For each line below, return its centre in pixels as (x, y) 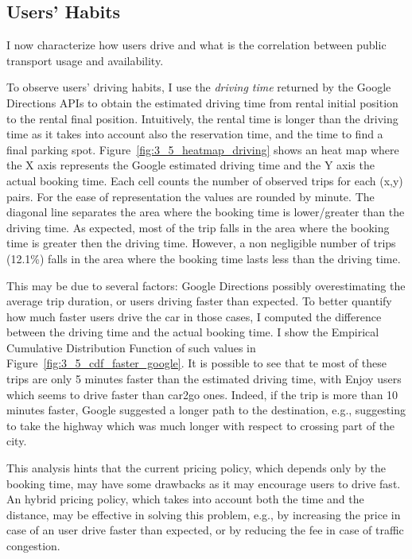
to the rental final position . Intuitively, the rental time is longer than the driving (202, 118)
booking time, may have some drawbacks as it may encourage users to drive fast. (204, 483)
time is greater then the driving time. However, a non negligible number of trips (201, 243)
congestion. (33, 546)
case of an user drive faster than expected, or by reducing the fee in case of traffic (205, 530)
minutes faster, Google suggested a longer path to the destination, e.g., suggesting (206, 410)
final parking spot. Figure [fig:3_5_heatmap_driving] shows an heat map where (203, 149)
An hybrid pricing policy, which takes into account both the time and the (185, 499)
